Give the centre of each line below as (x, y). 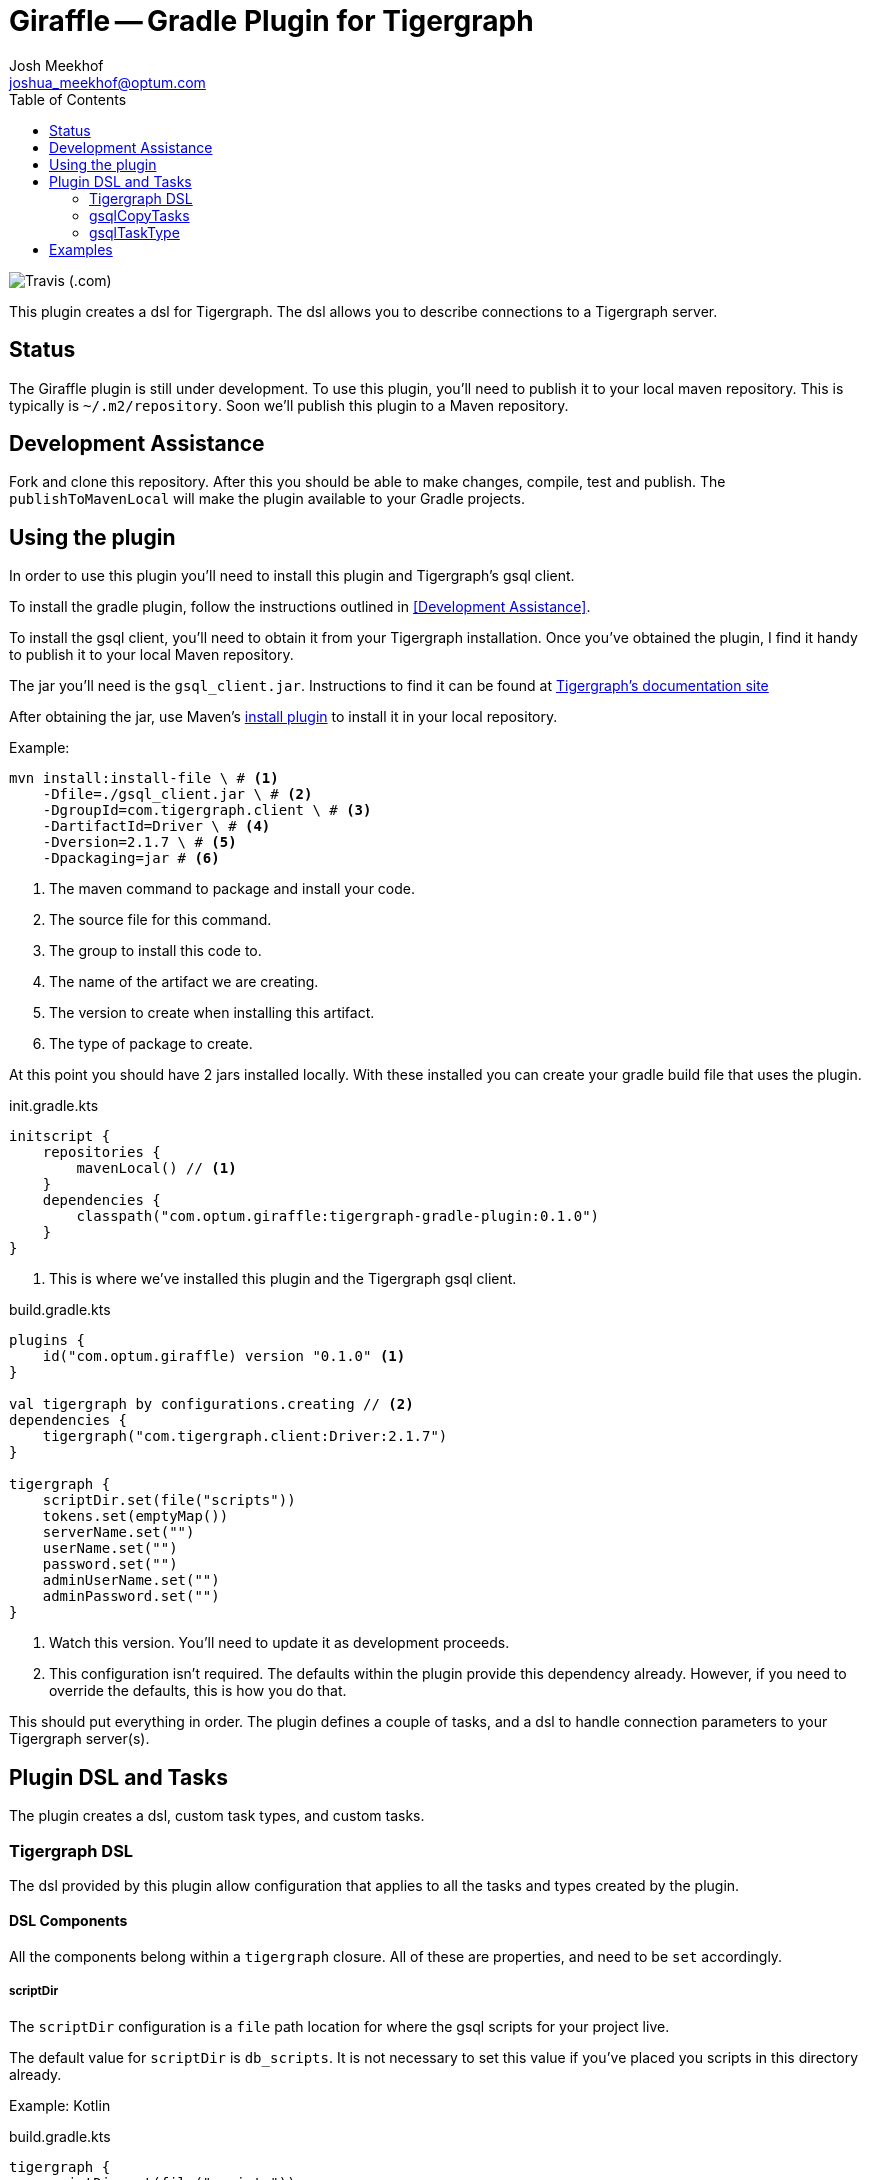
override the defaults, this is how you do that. (198, 1691)
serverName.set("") (118, 1532)
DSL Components (68, 1921)
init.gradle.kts (54, 1106)
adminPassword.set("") (131, 1596)
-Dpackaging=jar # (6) (131, 858)
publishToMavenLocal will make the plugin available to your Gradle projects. (267, 499)
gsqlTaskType (134, 232)
